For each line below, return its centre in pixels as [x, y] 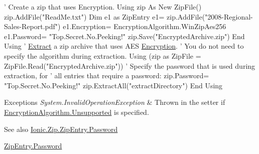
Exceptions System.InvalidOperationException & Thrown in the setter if [115, 102]
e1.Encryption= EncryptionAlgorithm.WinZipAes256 [145, 26]
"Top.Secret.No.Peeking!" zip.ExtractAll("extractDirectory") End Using [113, 85]
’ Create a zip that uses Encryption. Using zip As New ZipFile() [103, 7]
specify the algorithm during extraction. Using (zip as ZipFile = [103, 55]
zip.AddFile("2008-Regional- [210, 16]
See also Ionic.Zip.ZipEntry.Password [61, 129]
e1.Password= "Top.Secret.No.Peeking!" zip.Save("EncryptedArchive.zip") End [124, 36]
